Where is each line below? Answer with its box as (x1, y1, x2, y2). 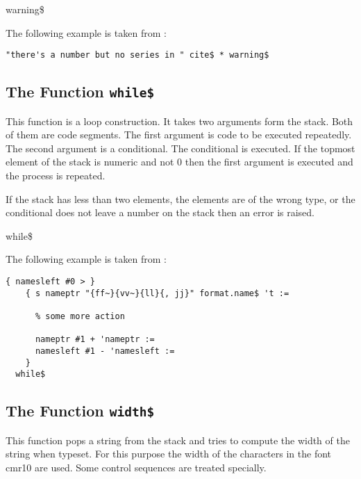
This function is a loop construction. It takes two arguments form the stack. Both (6, 113, 353, 128)
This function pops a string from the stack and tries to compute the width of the (6, 432, 350, 447)
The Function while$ (6, 81, 155, 102)
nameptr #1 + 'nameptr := (35, 334, 155, 345)
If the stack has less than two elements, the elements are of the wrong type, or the (6, 191, 355, 206)
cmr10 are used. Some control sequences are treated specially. (6, 460, 267, 474)
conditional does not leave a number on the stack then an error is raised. (6, 205, 314, 220)
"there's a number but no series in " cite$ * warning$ (6, 50, 269, 60)
